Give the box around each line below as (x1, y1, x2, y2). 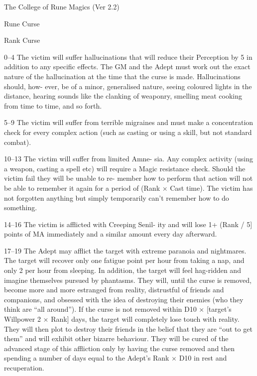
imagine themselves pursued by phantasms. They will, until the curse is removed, (4, 274, 252, 285)
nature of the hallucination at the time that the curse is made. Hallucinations (4, 71, 241, 81)
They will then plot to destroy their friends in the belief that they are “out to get (4, 323, 253, 334)
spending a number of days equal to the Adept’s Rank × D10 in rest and (4, 353, 227, 363)
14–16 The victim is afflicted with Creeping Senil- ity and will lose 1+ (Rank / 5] (4, 219, 253, 229)
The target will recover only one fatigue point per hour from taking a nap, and (4, 255, 245, 265)
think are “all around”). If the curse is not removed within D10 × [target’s (4, 304, 232, 314)
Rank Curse (4, 35, 40, 45)
